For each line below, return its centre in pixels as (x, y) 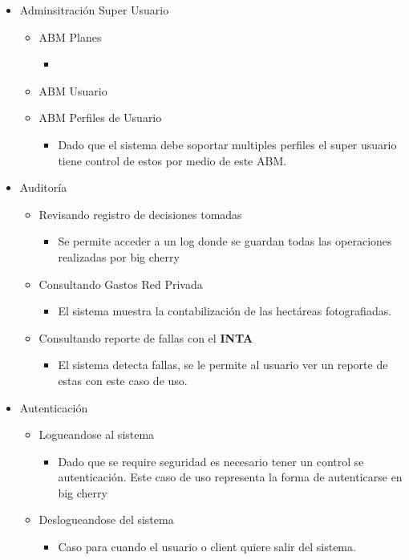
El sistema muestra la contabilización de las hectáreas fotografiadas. (225, 311)
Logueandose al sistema (97, 434)
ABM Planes (70, 37)
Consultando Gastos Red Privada (121, 284)
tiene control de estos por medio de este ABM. (172, 160)
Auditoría (43, 187)
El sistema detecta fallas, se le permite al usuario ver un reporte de (223, 365)
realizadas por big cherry (119, 256)
